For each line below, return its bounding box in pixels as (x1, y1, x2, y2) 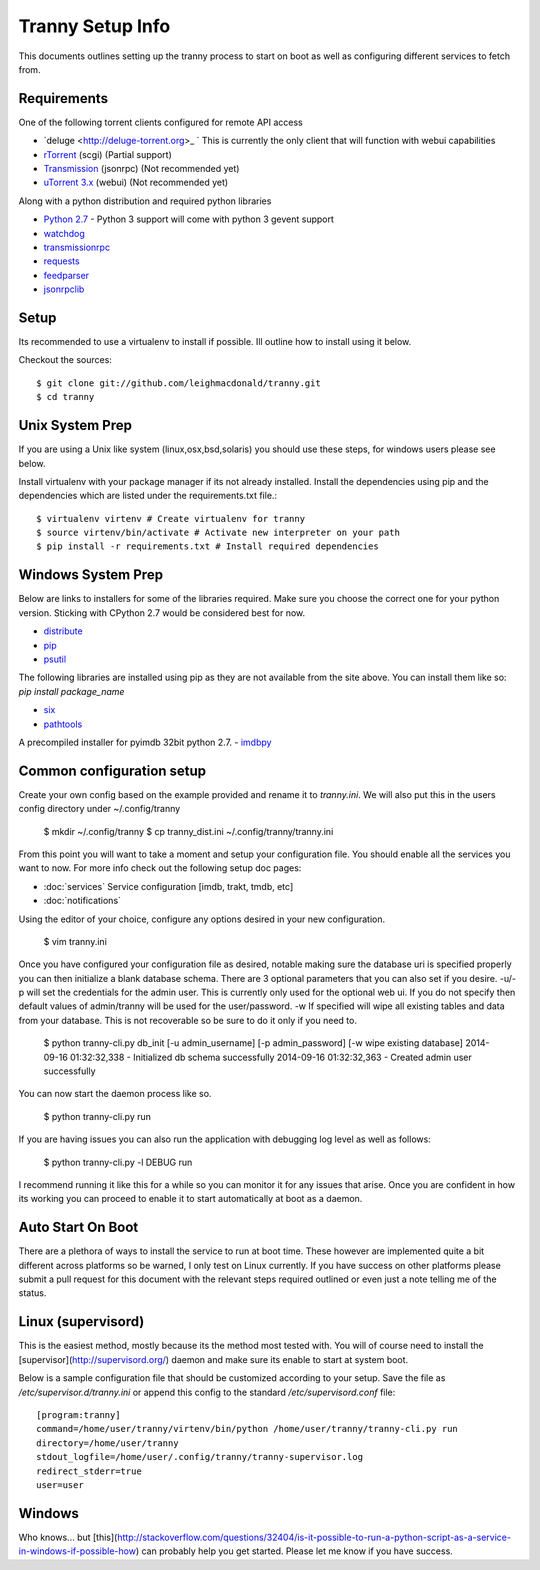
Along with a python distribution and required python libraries (18, 195, 272, 207)
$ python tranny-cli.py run (43, 1110, 152, 1122)
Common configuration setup (18, 762, 207, 779)
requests (43, 255, 80, 267)
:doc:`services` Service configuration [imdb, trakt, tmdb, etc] (43, 880, 294, 892)
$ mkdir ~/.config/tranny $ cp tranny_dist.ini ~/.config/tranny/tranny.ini (43, 825, 334, 837)
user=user (36, 1479, 84, 1490)
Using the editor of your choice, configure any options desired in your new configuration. (18, 913, 385, 925)
